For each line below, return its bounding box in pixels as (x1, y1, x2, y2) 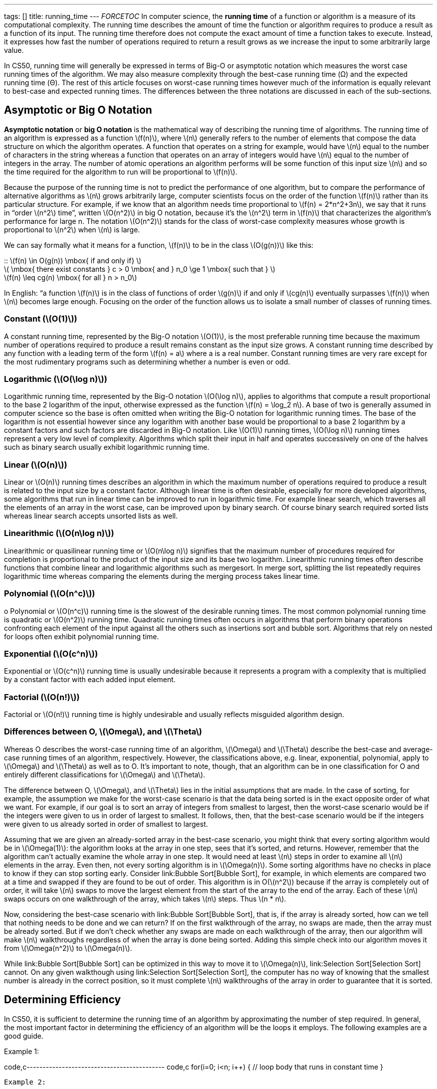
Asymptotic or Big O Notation (4, 104, 152, 117)
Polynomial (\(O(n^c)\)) (4, 588, 95, 599)
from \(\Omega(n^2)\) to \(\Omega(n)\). (4, 943, 132, 952)
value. (4, 46, 24, 54)
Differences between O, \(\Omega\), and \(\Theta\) (4, 726, 202, 737)
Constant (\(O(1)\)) (4, 314, 77, 324)
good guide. (4, 1031, 43, 1040)
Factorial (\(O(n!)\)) (4, 692, 80, 702)
